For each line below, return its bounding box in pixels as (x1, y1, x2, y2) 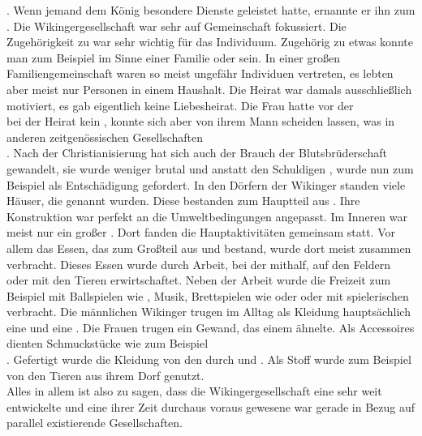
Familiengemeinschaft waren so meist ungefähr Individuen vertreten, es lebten (6, 65, 394, 82)
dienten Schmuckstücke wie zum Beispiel (6, 335, 209, 352)
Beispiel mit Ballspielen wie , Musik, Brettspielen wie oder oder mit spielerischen (6, 287, 409, 304)
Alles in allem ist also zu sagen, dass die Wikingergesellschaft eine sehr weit (6, 383, 382, 400)
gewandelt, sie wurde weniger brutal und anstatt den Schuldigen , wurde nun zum (6, 160, 414, 177)
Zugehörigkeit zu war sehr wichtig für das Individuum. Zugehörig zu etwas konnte (6, 33, 413, 50)
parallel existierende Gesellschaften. (6, 414, 183, 431)
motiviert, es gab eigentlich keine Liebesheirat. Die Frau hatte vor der (6, 96, 354, 113)
